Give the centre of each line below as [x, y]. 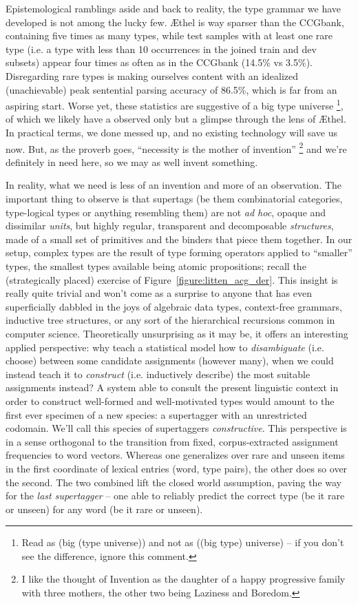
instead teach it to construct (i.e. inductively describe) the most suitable [158, 374]
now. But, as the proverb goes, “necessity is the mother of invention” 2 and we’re [176, 147]
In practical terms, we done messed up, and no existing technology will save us [171, 132]
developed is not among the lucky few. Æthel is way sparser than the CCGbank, [175, 22]
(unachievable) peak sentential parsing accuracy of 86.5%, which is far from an [171, 89]
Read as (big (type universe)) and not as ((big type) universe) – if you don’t [183, 542]
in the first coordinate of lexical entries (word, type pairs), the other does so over [177, 468]
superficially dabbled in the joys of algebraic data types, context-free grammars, [174, 306]
